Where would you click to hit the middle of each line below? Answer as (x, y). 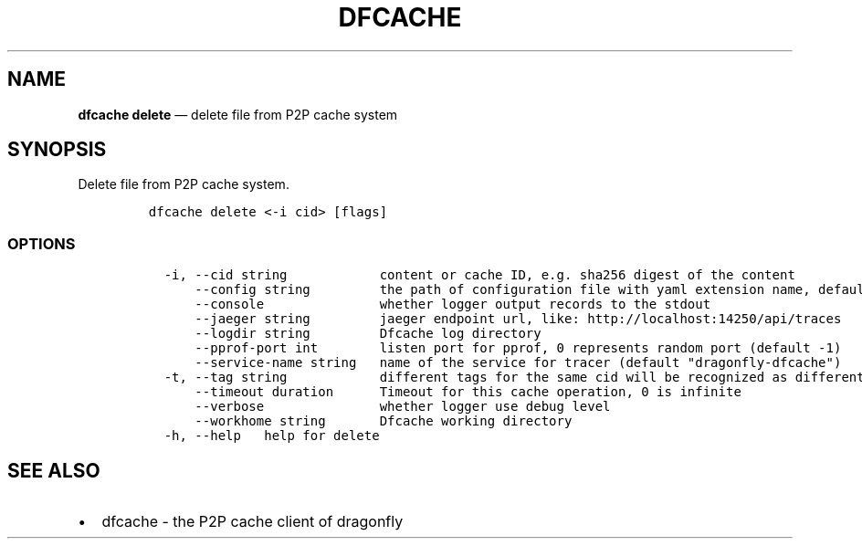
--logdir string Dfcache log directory (368, 334)
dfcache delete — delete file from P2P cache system (238, 114)
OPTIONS (42, 243)
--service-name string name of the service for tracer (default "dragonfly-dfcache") (518, 363)
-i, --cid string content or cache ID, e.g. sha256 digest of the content (479, 275)
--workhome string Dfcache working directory (384, 421)
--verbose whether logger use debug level (403, 407)
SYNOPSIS (57, 150)
